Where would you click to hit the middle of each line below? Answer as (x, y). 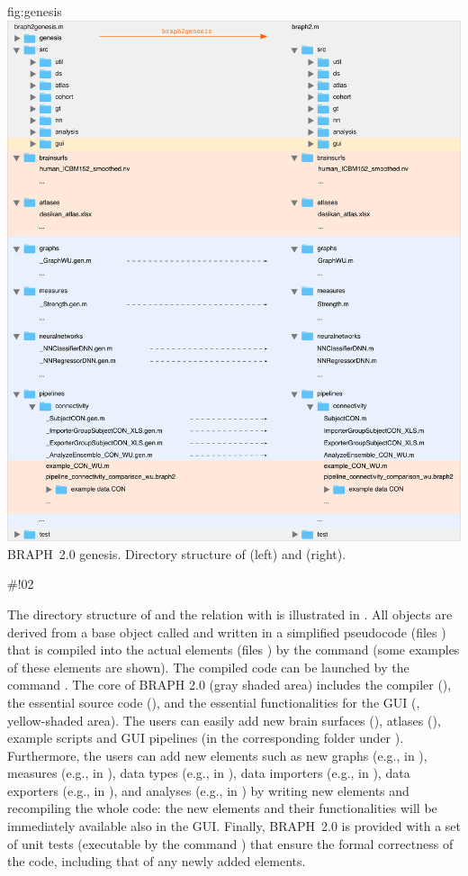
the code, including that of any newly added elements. (157, 861)
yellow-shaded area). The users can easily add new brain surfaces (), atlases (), (224, 720)
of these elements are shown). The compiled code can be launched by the (208, 667)
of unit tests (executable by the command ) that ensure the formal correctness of (230, 843)
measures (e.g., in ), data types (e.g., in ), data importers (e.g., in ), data (209, 773)
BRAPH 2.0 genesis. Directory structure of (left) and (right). (177, 553)
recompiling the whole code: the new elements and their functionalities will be (222, 808)
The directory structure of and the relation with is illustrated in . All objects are (230, 614)
